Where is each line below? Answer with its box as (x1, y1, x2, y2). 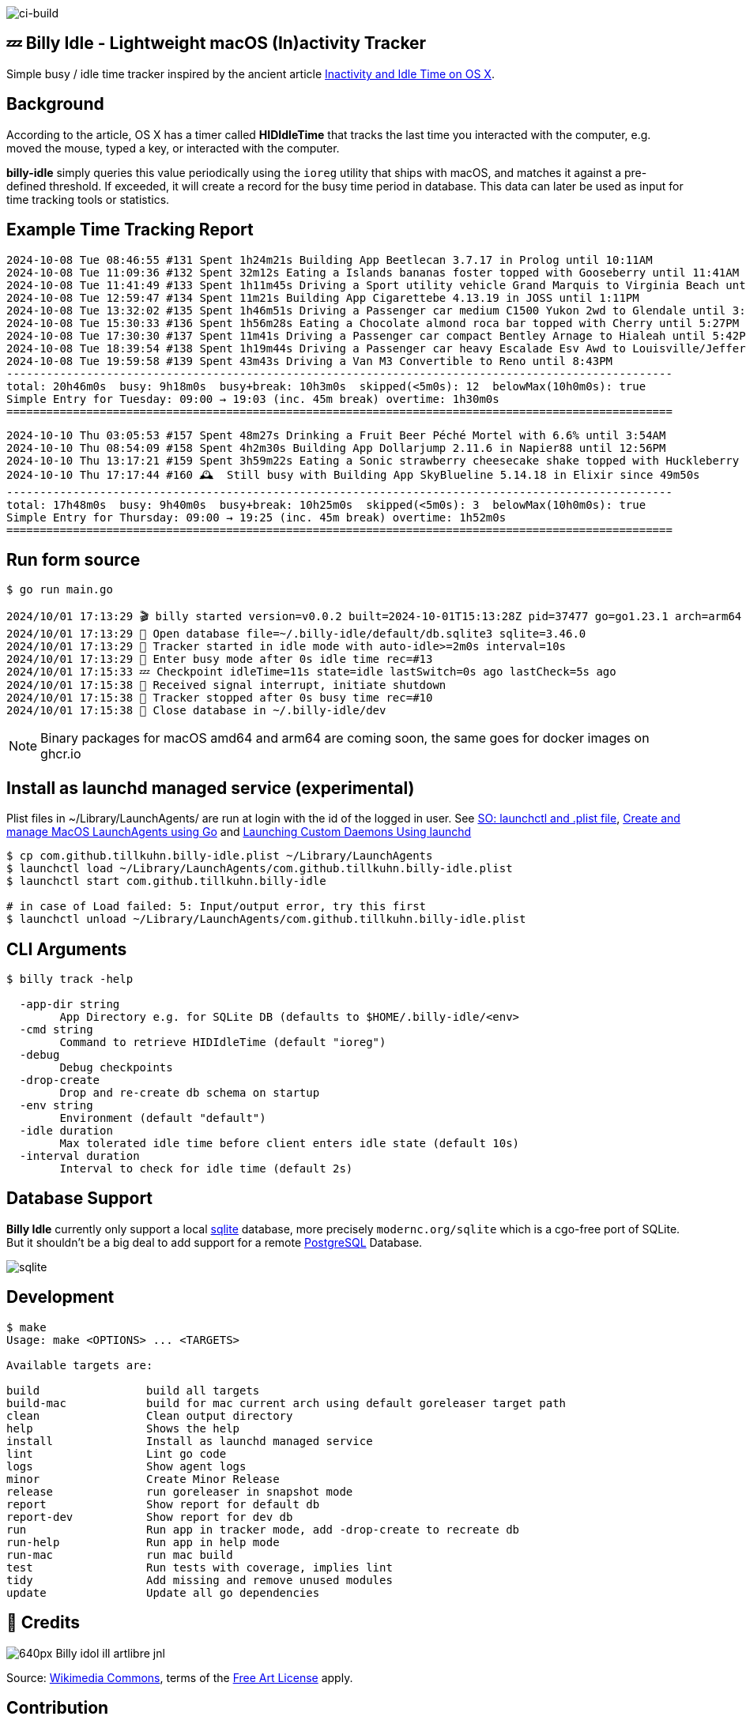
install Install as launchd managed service (6, 1434, 373, 1447)
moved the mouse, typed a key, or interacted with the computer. (6, 141, 340, 155)
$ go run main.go (6, 583, 113, 597)
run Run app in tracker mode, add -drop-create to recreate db (6, 1522, 520, 1536)
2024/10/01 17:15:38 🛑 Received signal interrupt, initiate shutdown (6, 679, 446, 692)
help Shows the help (6, 1421, 240, 1435)
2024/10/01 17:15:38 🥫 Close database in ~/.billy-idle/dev (6, 704, 386, 717)
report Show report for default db (6, 1497, 320, 1511)
